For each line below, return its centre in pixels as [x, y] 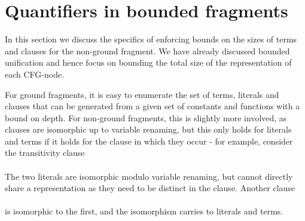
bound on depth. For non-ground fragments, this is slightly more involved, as [146, 117]
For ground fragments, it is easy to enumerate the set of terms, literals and [142, 94]
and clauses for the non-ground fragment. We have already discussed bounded [147, 50]
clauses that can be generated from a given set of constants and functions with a [152, 106]
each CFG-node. [35, 74]
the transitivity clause [45, 153]
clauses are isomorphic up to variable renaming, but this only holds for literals [148, 129]
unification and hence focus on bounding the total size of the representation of [148, 62]
